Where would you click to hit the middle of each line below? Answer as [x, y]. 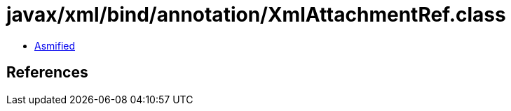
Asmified [55, 45]
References [47, 73]
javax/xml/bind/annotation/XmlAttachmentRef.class [256, 15]
